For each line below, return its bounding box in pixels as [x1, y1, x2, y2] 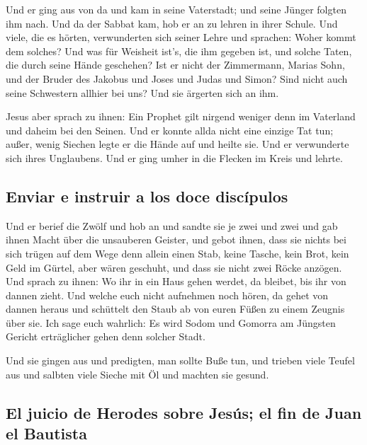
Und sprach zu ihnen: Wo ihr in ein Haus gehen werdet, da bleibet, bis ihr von [6, 274, 346, 289]
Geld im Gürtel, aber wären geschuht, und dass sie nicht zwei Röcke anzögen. [6, 260, 342, 274]
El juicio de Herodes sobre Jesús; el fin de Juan [6, 401, 362, 423]
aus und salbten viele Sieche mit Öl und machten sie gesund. [6, 366, 269, 381]
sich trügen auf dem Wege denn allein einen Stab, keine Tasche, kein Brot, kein [6, 245, 349, 260]
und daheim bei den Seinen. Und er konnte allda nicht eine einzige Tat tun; [6, 122, 334, 137]
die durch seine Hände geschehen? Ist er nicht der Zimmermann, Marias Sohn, [6, 57, 345, 72]
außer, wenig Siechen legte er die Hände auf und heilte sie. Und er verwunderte [6, 137, 349, 151]
